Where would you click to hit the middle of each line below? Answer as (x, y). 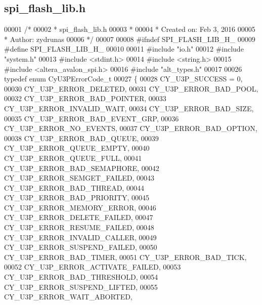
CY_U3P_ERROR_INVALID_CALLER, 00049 (80, 237)
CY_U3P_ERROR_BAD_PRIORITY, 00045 (77, 198)
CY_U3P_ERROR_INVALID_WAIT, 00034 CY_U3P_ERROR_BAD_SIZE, (129, 108)
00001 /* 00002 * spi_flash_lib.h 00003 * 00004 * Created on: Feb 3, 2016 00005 (130, 29)
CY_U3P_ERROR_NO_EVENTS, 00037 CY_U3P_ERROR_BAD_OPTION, (131, 128)
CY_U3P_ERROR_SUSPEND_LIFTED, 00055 (81, 287)
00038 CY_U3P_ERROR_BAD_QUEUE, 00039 (81, 138)
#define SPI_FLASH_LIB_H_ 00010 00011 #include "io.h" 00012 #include (124, 49)
